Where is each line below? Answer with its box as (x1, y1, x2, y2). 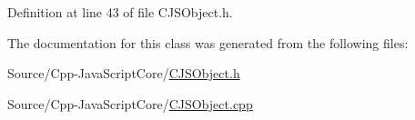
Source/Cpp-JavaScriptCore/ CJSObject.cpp (7, 94, 253, 113)
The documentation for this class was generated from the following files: (7, 33, 409, 52)
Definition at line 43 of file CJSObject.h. (7, 3, 233, 21)
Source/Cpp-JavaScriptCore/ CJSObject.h (7, 64, 240, 83)
